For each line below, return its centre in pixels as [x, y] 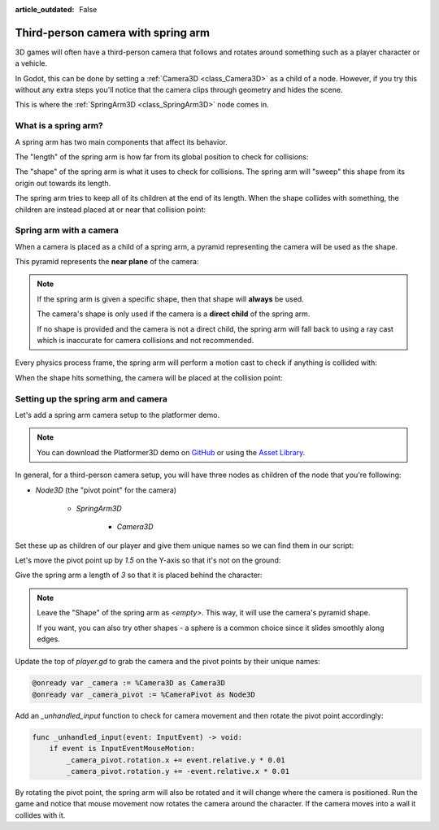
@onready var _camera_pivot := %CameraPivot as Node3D [143, 694]
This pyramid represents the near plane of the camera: [107, 262]
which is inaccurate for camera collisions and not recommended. [146, 341]
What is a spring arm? [59, 126]
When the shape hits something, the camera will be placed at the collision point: [149, 377]
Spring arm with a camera [67, 230]
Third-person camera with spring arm [113, 33]
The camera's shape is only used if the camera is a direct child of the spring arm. [174, 314]
